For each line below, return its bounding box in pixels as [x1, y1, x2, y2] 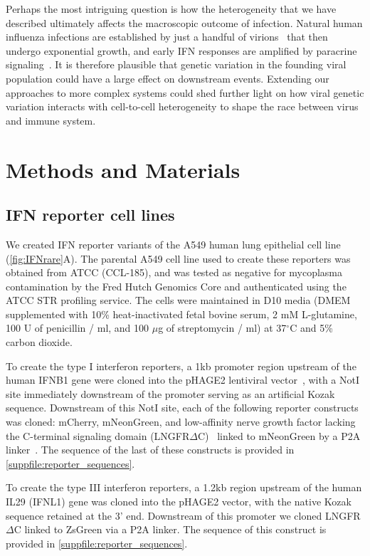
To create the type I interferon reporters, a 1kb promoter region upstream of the [6, 358, 356, 373]
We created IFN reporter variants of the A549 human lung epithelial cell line [6, 236, 341, 251]
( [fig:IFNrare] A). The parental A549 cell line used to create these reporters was [6, 251, 351, 266]
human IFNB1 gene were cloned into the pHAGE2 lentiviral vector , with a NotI [6, 372, 359, 387]
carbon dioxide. [6, 335, 73, 350]
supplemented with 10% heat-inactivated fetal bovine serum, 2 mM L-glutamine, [6, 306, 357, 321]
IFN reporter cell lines [6, 204, 175, 226]
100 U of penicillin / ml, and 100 [6, 320, 149, 335]
